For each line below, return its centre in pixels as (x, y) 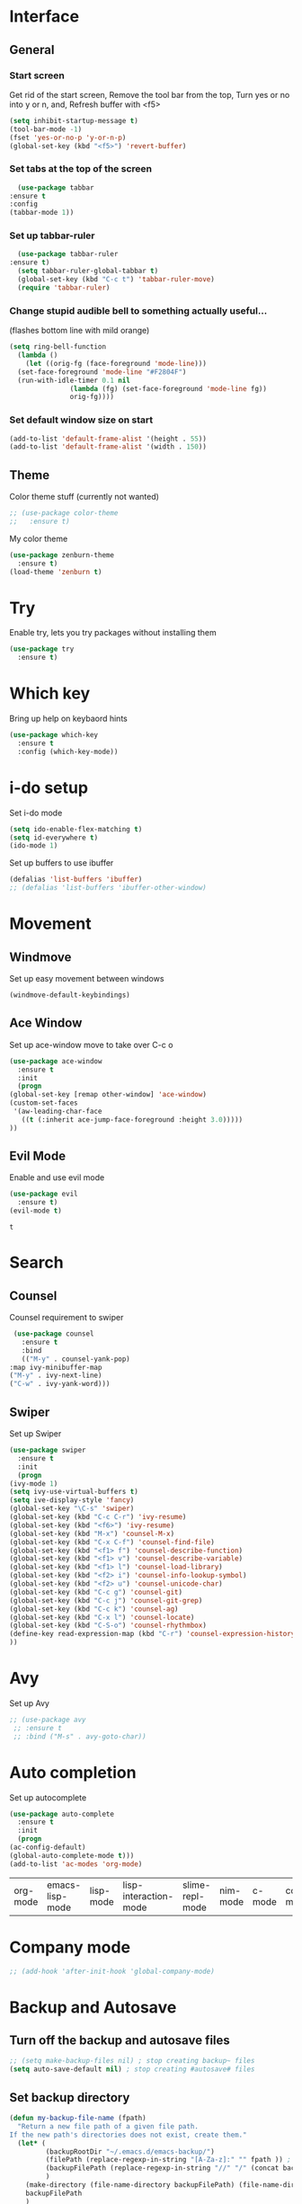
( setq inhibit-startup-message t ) (74, 120)
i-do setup (49, 787)
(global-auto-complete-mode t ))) (72, 1855)
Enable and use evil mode (57, 1178)
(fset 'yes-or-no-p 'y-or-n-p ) (68, 138)
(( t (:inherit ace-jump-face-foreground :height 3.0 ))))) (132, 1120)
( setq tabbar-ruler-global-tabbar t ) (88, 271)
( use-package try (42, 649)
